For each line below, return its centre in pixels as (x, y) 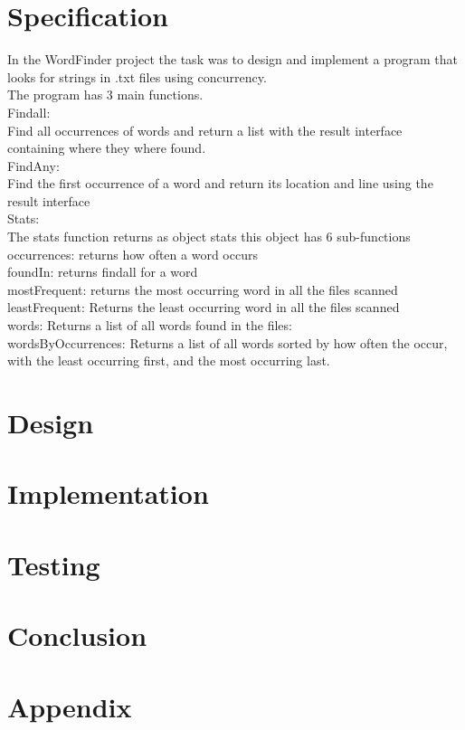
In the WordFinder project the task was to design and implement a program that (233, 59)
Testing (54, 564)
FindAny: (33, 165)
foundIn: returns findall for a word (103, 272)
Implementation (108, 493)
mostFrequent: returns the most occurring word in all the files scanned (203, 289)
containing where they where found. (107, 148)
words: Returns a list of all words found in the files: (150, 325)
